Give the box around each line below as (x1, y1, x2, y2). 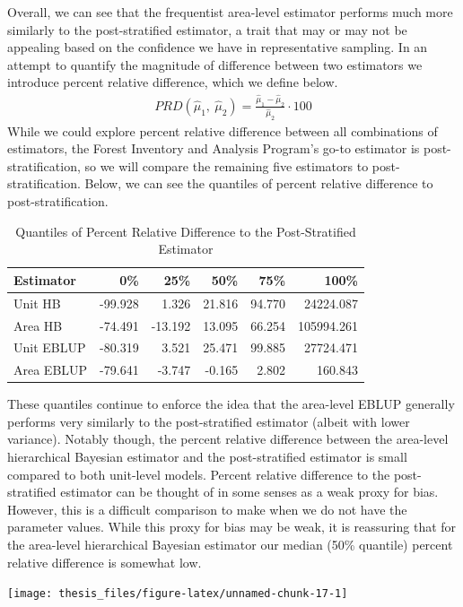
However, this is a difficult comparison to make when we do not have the (7, 499, 407, 518)
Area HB (13, 316, 63, 334)
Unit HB (13, 293, 61, 312)
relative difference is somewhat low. (7, 552, 202, 571)
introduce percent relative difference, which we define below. (7, 73, 338, 91)
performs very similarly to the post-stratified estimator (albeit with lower (7, 412, 410, 430)
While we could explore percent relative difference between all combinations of (7, 121, 438, 140)
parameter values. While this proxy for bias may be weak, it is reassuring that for (7, 517, 457, 536)
